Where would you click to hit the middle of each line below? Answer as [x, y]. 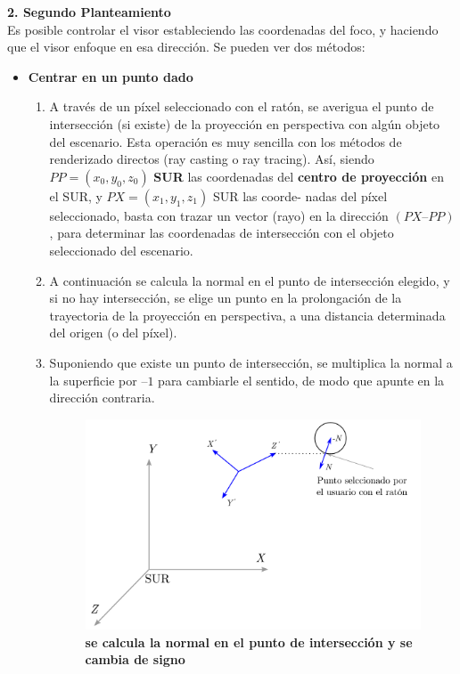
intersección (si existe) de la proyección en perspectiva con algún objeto [245, 123]
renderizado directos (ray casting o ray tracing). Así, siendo [212, 159]
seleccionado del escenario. [121, 250]
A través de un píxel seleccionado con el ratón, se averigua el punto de [242, 106]
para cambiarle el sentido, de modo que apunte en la [301, 380]
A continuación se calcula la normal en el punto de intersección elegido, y [250, 280]
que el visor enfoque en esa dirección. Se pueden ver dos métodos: [186, 47]
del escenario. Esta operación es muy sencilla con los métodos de [226, 141]
